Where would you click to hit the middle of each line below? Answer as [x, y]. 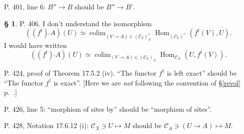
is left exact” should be [202, 72]
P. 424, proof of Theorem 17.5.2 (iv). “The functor [80, 72]
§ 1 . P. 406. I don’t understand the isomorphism [78, 23]
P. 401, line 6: [25, 6]
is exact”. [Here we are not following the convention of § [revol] [147, 82]
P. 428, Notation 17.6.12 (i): [46, 125]
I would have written [36, 45]
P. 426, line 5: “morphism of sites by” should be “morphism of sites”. [108, 109]
